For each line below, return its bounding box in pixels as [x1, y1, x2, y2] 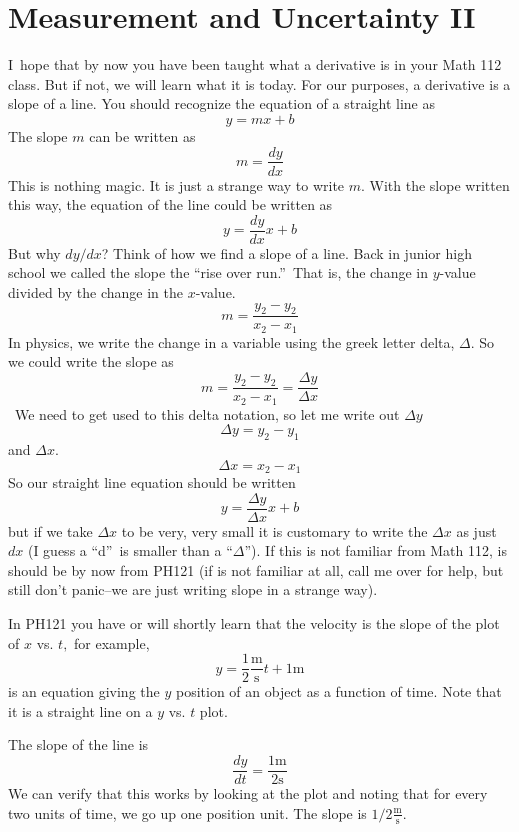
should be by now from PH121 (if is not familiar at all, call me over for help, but [8, 559, 504, 580]
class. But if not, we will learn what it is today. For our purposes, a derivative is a [8, 73, 511, 94]
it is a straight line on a [8, 700, 153, 721]
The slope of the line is [8, 734, 149, 755]
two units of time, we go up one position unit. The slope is [8, 802, 367, 823]
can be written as [89, 125, 196, 146]
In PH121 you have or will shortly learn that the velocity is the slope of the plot [8, 613, 500, 634]
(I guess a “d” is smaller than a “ [27, 540, 233, 561]
